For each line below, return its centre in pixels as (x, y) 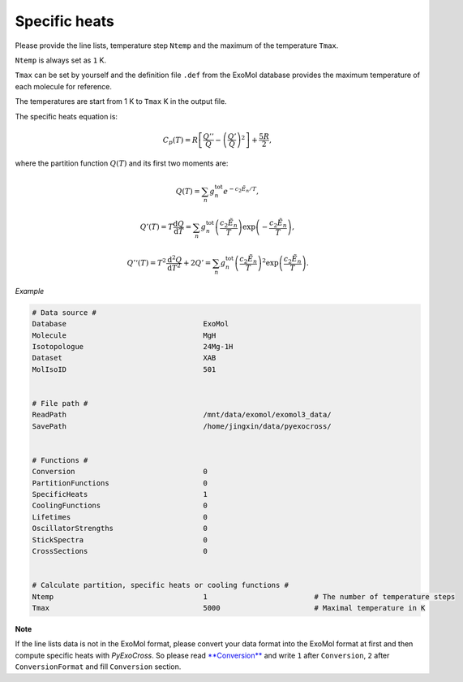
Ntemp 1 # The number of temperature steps (244, 596)
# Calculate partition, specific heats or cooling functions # (161, 585)
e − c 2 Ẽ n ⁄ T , (241, 190)
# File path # (60, 403)
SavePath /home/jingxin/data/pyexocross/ (182, 426)
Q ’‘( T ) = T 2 (146, 262)
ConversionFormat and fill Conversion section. (98, 667)
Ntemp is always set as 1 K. (61, 60)
